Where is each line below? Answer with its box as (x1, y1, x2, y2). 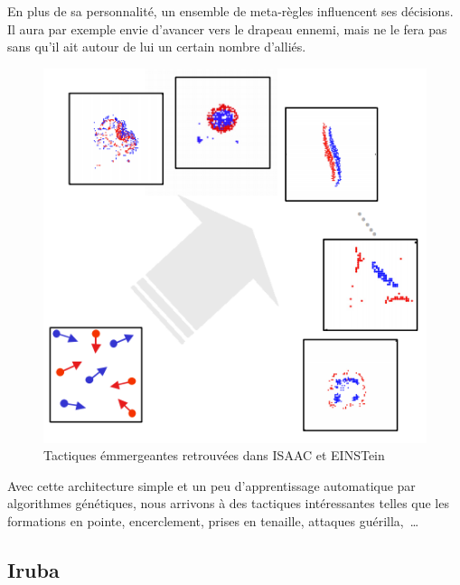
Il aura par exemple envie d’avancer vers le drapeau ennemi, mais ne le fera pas (7, 19, 447, 38)
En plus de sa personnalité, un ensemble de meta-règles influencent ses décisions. (7, 2, 454, 20)
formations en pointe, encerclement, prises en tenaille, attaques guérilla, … (7, 512, 419, 531)
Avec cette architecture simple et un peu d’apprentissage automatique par (7, 476, 416, 495)
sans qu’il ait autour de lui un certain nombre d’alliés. (7, 37, 306, 56)
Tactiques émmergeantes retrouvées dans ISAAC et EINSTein (43, 446, 385, 465)
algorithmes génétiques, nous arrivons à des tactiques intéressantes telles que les (7, 494, 449, 513)
